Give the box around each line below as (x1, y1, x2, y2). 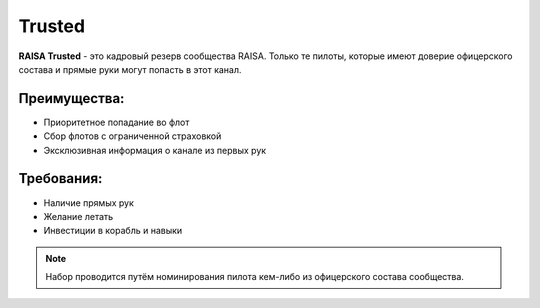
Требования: (18, 170, 103, 187)
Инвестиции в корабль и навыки (43, 225, 183, 237)
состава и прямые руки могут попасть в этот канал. (18, 63, 242, 75)
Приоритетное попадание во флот (43, 116, 190, 128)
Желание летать (43, 210, 114, 222)
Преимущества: (18, 90, 125, 107)
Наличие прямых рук (43, 196, 135, 209)
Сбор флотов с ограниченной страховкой (43, 130, 222, 142)
